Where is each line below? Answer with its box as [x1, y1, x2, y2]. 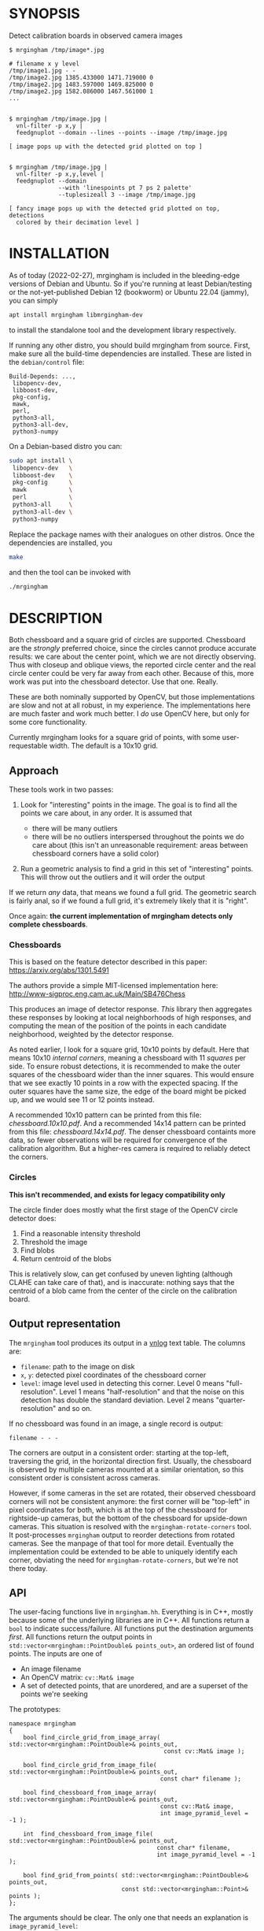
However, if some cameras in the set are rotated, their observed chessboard [9, 1488, 256, 1498]
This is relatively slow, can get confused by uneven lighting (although [9, 1269, 233, 1279]
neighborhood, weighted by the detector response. [9, 1030, 174, 1039]
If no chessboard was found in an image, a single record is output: [9, 1419, 223, 1428]
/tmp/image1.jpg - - [9, 66, 77, 75]
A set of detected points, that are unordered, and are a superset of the [20, 1681, 248, 1691]
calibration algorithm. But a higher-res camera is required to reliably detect [9, 1144, 251, 1153]
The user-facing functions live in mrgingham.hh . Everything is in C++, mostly [9, 1607, 254, 1617]
